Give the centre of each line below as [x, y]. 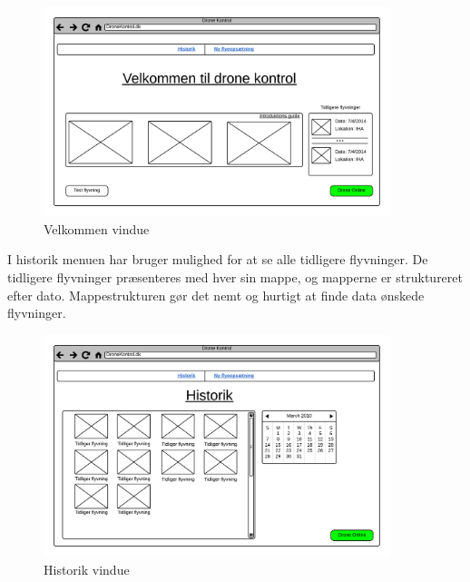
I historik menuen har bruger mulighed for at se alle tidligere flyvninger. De [218, 259]
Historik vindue [87, 569]
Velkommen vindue [97, 228]
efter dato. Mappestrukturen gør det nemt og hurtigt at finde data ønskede [216, 295]
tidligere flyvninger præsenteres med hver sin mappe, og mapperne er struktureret [235, 277]
